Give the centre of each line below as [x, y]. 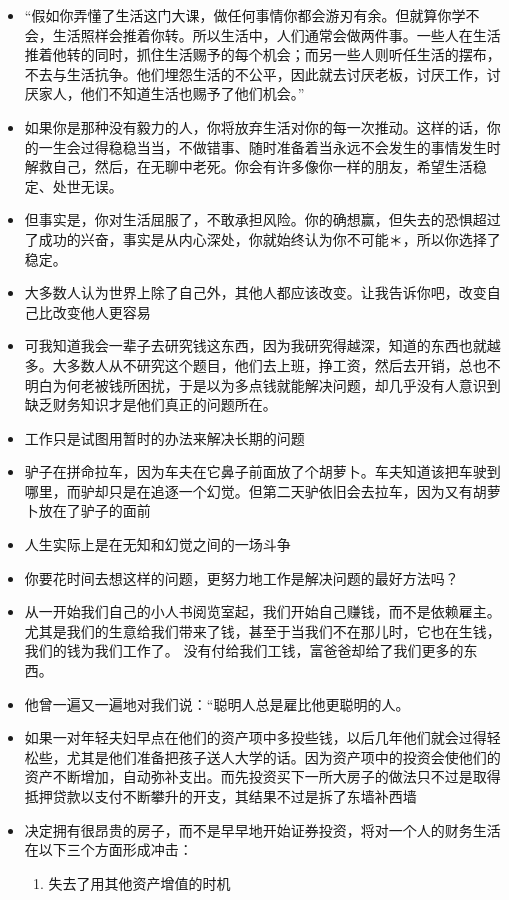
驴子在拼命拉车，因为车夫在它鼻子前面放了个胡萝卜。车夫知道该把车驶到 [262, 471]
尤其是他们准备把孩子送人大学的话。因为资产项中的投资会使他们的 [283, 756]
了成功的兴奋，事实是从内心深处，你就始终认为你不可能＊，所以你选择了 [262, 238]
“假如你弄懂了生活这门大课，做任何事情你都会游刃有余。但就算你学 [245, 15]
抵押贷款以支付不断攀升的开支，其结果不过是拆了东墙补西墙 [220, 796]
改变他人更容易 [101, 311]
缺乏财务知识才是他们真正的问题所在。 [150, 404]
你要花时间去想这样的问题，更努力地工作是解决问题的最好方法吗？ [241, 577]
